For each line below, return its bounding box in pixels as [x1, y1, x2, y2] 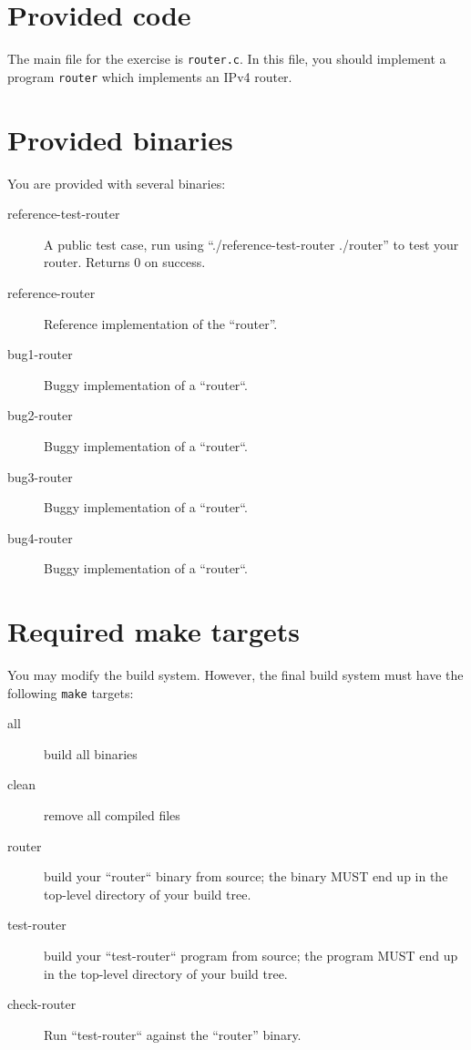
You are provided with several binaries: [7, 173, 226, 192]
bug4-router [7, 528, 73, 547]
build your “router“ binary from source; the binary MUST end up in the [44, 867, 448, 886]
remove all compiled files [44, 806, 180, 825]
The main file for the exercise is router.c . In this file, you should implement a [7, 49, 446, 68]
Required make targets [7, 612, 300, 650]
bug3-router [7, 467, 73, 486]
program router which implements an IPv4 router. [7, 67, 292, 86]
